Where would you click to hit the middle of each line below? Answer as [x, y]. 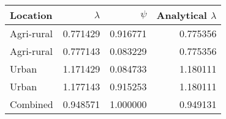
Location [31, 15]
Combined [32, 104]
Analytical [182, 15]
